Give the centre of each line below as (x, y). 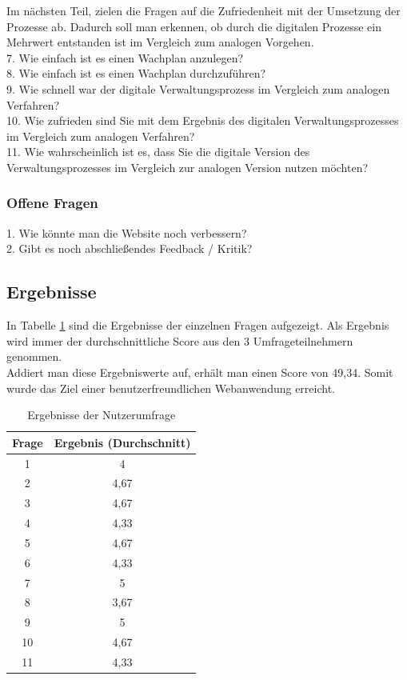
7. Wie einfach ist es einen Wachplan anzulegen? (125, 57)
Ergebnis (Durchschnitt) (122, 442)
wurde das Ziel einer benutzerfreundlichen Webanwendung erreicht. (171, 388)
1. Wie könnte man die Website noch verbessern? (127, 232)
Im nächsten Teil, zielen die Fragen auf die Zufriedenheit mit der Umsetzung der (203, 10)
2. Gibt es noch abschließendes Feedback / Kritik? (130, 248)
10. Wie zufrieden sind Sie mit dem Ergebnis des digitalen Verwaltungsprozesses (203, 120)
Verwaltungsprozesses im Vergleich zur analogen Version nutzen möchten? (188, 167)
